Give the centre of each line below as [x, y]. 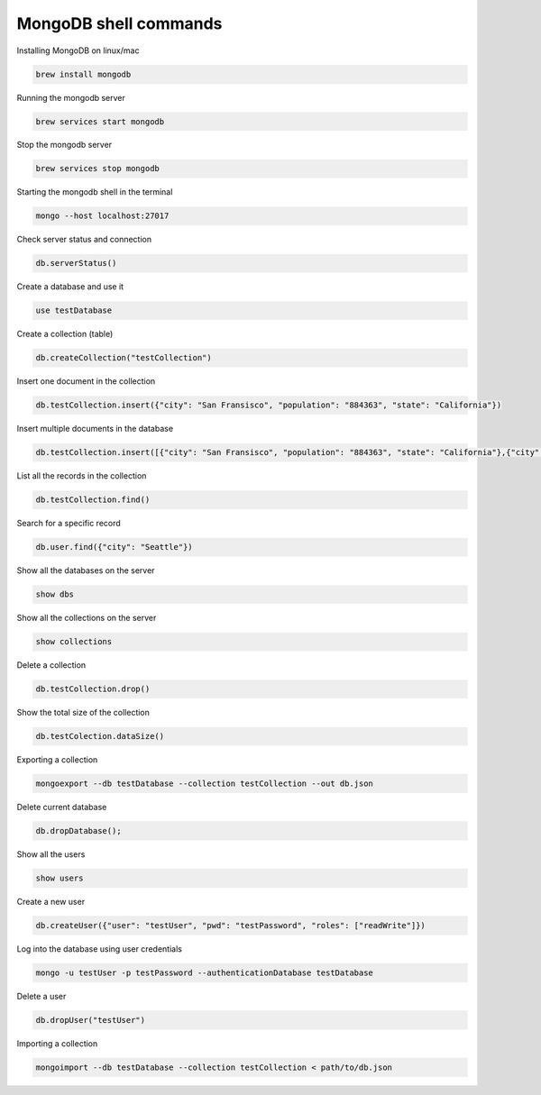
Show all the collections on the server [87, 618]
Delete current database [62, 808]
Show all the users [51, 854]
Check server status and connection [84, 240]
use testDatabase [74, 310]
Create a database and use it [70, 287]
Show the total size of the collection [83, 713]
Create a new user [51, 901]
